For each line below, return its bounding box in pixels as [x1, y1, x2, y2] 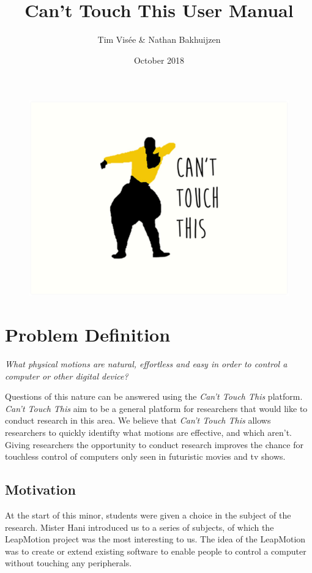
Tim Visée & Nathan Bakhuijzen [97, 33, 221, 46]
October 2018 [133, 53, 185, 66]
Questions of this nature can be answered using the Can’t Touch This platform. [5, 390, 303, 403]
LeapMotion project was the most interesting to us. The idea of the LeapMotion [5, 533, 306, 545]
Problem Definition [5, 322, 171, 347]
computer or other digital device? [5, 369, 128, 382]
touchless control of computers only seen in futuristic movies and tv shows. [5, 450, 286, 463]
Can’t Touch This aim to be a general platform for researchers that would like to [5, 402, 308, 414]
